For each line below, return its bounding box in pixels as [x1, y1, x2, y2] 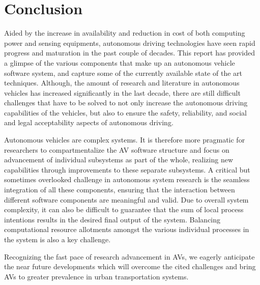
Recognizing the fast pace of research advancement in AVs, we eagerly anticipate [4, 251, 255, 262]
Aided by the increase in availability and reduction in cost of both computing [4, 27, 245, 38]
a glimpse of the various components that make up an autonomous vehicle [4, 57, 235, 68]
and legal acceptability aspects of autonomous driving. [4, 117, 174, 128]
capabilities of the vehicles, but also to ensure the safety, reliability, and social [4, 107, 247, 118]
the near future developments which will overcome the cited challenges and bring [4, 261, 256, 272]
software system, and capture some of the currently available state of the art [4, 67, 242, 78]
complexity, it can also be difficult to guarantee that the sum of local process [4, 204, 244, 215]
